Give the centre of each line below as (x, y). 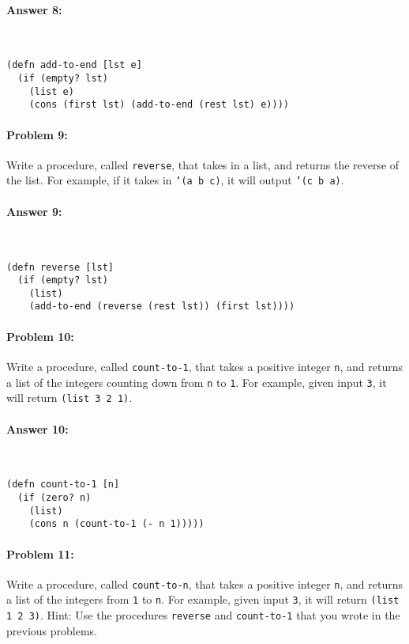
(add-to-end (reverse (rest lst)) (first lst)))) (162, 307)
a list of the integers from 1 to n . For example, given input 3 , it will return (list (203, 599)
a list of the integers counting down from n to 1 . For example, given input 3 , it (197, 382)
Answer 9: (34, 211)
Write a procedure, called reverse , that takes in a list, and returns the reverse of (203, 164)
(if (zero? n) (54, 497)
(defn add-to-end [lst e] (74, 65)
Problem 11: (40, 553)
